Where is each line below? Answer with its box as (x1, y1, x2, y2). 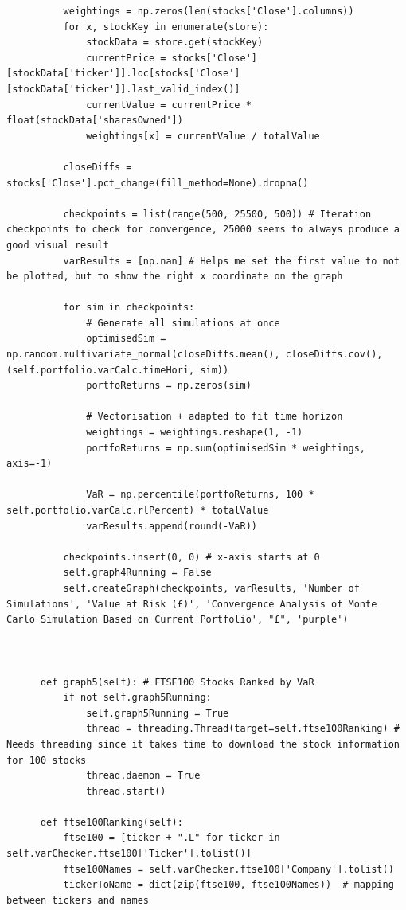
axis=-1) (6, 458, 53, 470)
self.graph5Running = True (86, 707, 229, 719)
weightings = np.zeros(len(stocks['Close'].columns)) (63, 6, 354, 17)
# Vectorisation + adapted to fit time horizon (86, 411, 343, 423)
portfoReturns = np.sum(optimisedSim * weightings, (86, 442, 366, 454)
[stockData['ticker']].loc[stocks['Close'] (6, 68, 240, 80)
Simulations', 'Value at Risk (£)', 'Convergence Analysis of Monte (6, 598, 377, 610)
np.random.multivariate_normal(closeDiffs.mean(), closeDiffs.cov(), (6, 349, 383, 361)
